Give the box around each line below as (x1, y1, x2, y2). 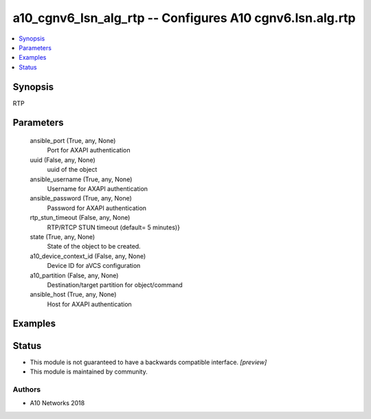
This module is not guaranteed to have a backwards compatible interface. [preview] (30, 358, 267, 366)
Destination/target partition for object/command (47, 280, 183, 288)
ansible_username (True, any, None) (30, 175, 133, 183)
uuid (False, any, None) (30, 155, 95, 164)
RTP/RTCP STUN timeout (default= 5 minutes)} (47, 223, 180, 231)
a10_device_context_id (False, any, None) (30, 251, 146, 260)
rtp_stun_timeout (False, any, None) (30, 214, 131, 222)
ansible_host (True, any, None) (30, 291, 117, 299)
